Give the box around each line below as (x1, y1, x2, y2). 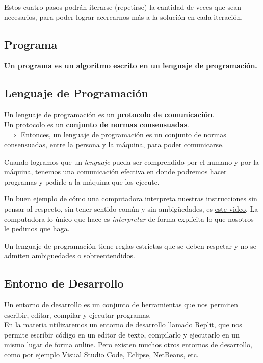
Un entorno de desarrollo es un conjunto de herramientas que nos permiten (4, 299, 239, 310)
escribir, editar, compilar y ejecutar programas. (4, 309, 151, 320)
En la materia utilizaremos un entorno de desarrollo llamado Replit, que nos (4, 319, 242, 330)
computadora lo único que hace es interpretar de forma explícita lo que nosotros (4, 213, 254, 224)
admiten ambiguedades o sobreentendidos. (4, 250, 135, 261)
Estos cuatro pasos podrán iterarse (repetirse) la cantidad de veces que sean (4, 2, 241, 12)
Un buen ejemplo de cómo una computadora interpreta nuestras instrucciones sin (4, 193, 257, 204)
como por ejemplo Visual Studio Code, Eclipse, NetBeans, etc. (4, 349, 199, 360)
